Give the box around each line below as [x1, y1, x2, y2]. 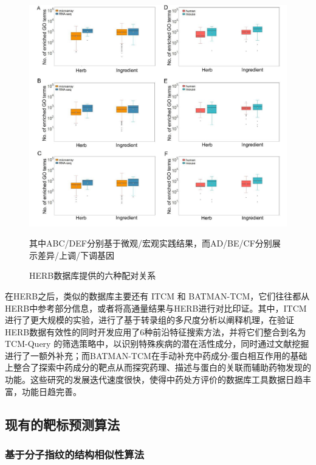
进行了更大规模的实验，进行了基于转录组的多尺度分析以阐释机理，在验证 [5, 313, 294, 326]
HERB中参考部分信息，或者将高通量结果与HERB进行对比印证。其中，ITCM [5, 301, 307, 314]
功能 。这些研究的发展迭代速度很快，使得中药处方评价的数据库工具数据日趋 [5, 373, 303, 386]
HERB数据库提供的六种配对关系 [29, 269, 156, 282]
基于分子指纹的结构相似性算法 [5, 446, 145, 461]
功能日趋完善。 [21, 385, 81, 397]
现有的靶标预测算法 [5, 414, 120, 433]
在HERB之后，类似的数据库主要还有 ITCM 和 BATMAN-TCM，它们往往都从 [5, 289, 310, 302]
